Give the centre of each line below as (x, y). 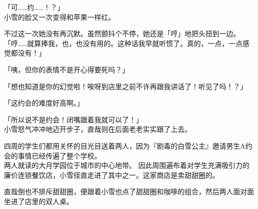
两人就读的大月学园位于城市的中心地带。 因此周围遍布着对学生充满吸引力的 (127, 165)
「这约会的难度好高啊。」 (44, 103)
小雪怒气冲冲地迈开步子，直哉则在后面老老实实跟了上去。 (98, 129)
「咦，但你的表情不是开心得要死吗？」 (66, 69)
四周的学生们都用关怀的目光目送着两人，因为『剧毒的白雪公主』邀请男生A (125, 145)
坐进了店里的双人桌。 (39, 201)
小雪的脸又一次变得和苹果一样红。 (60, 17)
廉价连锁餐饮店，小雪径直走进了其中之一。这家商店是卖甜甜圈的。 (112, 175)
